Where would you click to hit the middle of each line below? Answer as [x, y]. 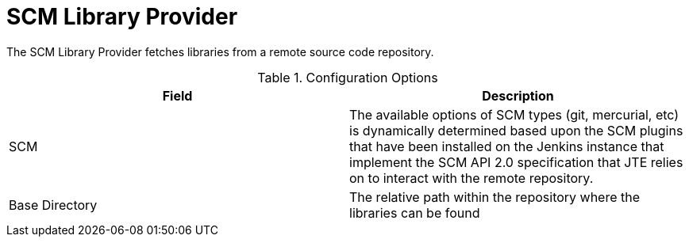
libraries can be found [415, 213]
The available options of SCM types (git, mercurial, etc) [514, 114]
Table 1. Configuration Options [348, 77]
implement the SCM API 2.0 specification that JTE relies [516, 162]
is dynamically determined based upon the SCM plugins [516, 130]
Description [518, 95]
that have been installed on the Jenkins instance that [507, 146]
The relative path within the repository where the [495, 197]
